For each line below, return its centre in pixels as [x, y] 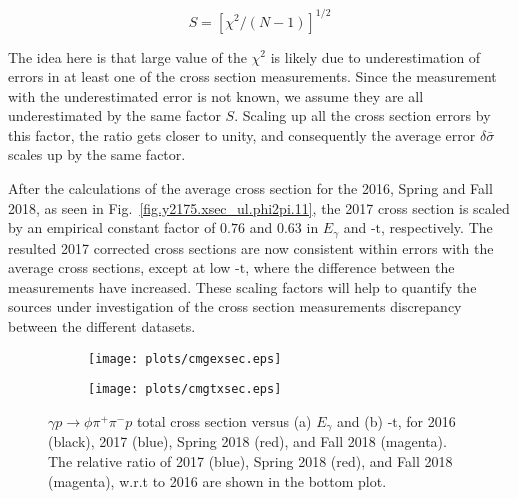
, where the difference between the [350, 267]
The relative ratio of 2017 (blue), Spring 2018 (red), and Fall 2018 [250, 461]
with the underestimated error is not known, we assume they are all [216, 95]
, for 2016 [426, 420]
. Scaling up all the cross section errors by [362, 115]
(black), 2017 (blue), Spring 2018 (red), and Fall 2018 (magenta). [247, 441]
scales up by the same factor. [97, 154]
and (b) [360, 420]
